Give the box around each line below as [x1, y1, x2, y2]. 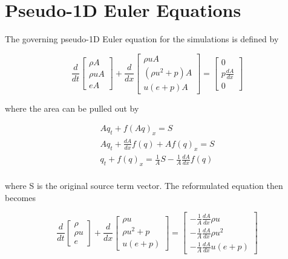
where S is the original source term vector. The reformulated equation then [5, 179, 283, 191]
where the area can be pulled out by [5, 101, 139, 114]
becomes [5, 191, 36, 203]
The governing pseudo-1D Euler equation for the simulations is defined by [5, 33, 279, 45]
